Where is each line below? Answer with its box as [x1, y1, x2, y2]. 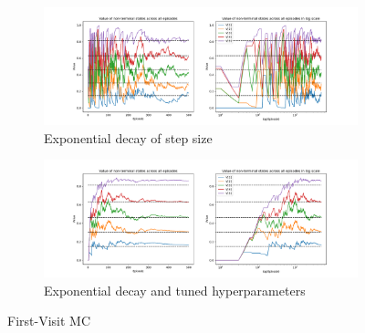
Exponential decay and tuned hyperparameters [44, 280, 306, 299]
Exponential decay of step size [44, 128, 213, 147]
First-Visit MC [7, 311, 90, 330]
